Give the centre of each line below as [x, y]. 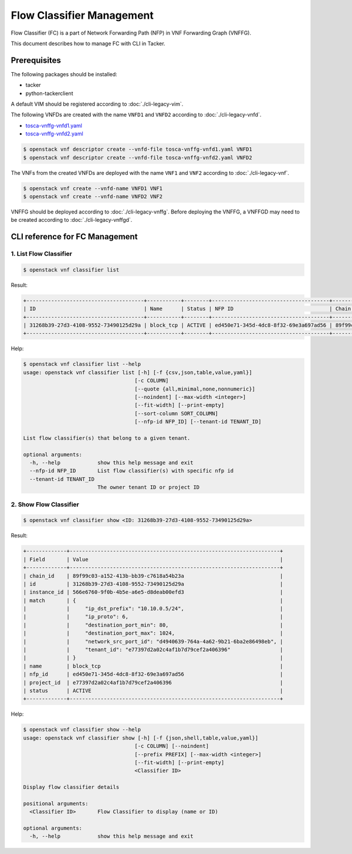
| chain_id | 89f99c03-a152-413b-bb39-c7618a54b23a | [153, 576]
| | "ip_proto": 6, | [153, 617]
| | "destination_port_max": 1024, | [153, 633]
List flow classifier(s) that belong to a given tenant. [107, 438]
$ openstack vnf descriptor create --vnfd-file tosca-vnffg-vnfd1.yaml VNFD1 [138, 149]
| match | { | [153, 600]
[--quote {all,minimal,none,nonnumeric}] [195, 389]
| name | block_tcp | [153, 666]
